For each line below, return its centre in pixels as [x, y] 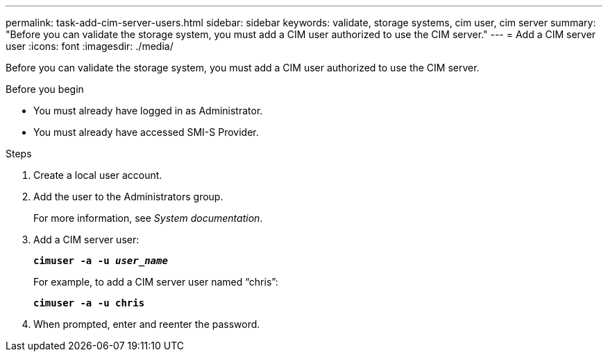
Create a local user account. [98, 175]
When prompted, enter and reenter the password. [147, 324]
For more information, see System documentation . [148, 218]
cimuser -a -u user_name [101, 261]
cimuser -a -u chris [89, 303]
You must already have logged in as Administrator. [148, 111]
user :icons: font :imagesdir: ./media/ [90, 46]
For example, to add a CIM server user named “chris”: [156, 282]
